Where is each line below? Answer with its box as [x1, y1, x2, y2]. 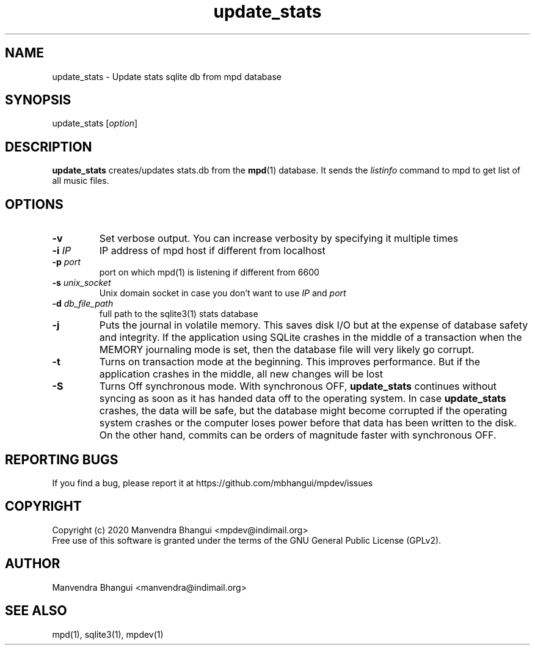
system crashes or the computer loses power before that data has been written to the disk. [99, 417, 517, 429]
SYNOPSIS [5, 92, 71, 108]
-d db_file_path [52, 298, 114, 309]
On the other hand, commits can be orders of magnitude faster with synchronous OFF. [99, 429, 497, 442]
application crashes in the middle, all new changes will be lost [99, 368, 383, 381]
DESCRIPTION [5, 139, 92, 155]
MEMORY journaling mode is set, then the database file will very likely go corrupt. [99, 343, 475, 356]
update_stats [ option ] [52, 118, 138, 129]
